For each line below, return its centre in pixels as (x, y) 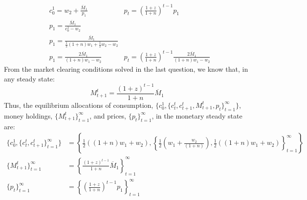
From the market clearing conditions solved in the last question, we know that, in (126, 69)
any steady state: (29, 78)
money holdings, (28, 115)
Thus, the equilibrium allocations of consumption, (79, 105)
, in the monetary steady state (197, 115)
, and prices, (108, 115)
